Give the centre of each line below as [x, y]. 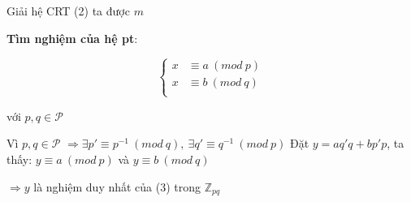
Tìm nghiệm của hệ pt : [72, 38]
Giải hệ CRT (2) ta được [68, 11]
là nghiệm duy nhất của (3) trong [117, 186]
